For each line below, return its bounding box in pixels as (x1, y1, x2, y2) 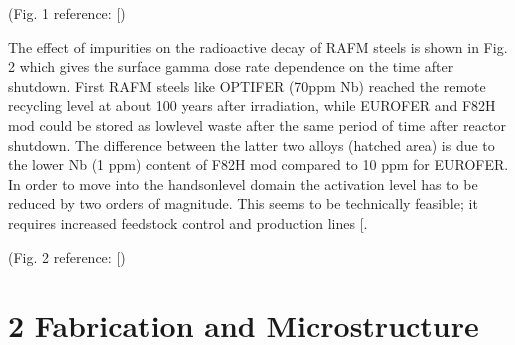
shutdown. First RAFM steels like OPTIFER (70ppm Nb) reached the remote (8, 75, 486, 96)
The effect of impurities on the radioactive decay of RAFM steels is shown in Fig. (8, 36, 508, 57)
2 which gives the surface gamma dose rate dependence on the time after (8, 56, 454, 77)
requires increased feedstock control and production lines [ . (8, 212, 368, 233)
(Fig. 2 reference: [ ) (8, 246, 126, 267)
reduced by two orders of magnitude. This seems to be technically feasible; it (8, 193, 478, 214)
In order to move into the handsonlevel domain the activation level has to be (8, 173, 478, 194)
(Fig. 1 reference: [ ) (8, 3, 126, 23)
